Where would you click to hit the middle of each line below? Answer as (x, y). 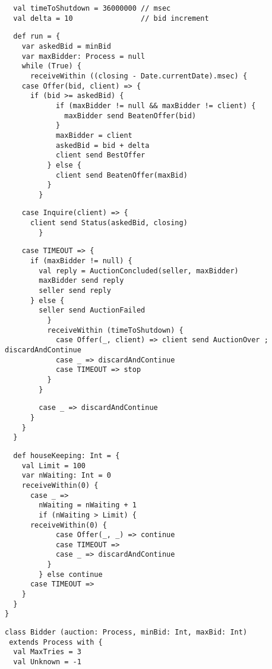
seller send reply (75, 291)
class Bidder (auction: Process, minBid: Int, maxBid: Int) (126, 632)
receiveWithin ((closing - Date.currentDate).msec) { (139, 76)
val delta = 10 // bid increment (111, 18)
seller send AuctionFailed (92, 310)
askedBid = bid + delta (102, 145)
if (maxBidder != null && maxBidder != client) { (156, 105)
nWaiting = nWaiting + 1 (88, 505)
